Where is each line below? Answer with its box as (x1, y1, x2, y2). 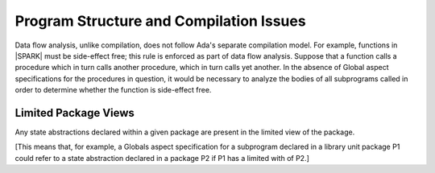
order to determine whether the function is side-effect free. (14, 85, 212, 95)
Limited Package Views (14, 105, 135, 120)
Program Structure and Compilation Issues (14, 12, 306, 30)
